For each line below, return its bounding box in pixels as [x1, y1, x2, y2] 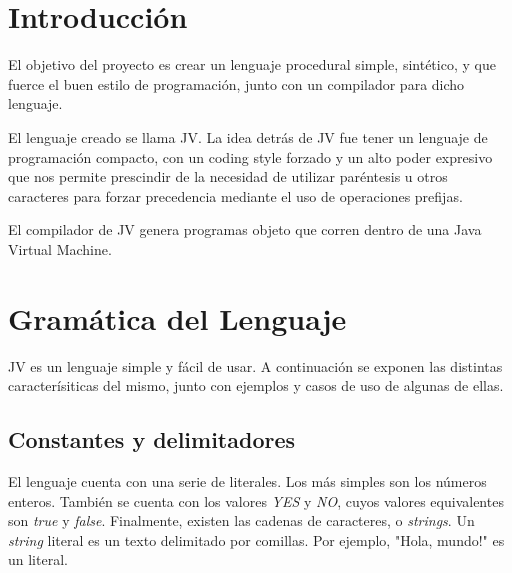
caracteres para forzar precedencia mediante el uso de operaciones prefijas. [8, 185, 463, 206]
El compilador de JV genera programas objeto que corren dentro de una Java [8, 219, 482, 240]
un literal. [8, 549, 68, 570]
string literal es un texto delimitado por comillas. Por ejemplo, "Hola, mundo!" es [8, 529, 505, 550]
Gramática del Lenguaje [8, 297, 347, 338]
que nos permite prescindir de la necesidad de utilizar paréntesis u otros [8, 166, 448, 187]
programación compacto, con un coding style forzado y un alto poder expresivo [8, 146, 493, 167]
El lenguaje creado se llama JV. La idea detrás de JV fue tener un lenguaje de [8, 126, 488, 147]
